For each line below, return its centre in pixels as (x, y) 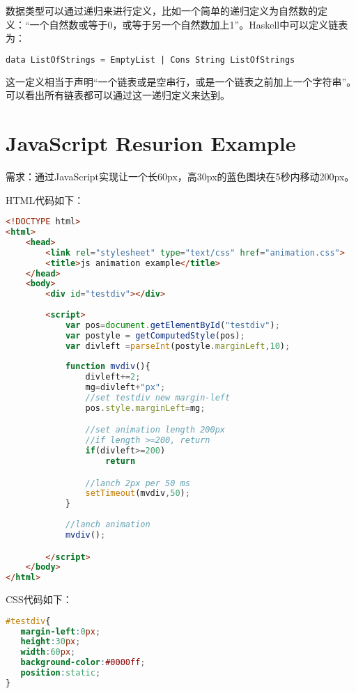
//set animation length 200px (155, 430)
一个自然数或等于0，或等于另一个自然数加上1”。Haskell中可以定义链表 (189, 24)
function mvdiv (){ (108, 367)
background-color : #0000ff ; (83, 663)
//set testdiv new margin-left (158, 398)
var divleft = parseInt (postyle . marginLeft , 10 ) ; (178, 346)
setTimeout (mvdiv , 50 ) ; (138, 493)
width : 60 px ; (48, 652)
